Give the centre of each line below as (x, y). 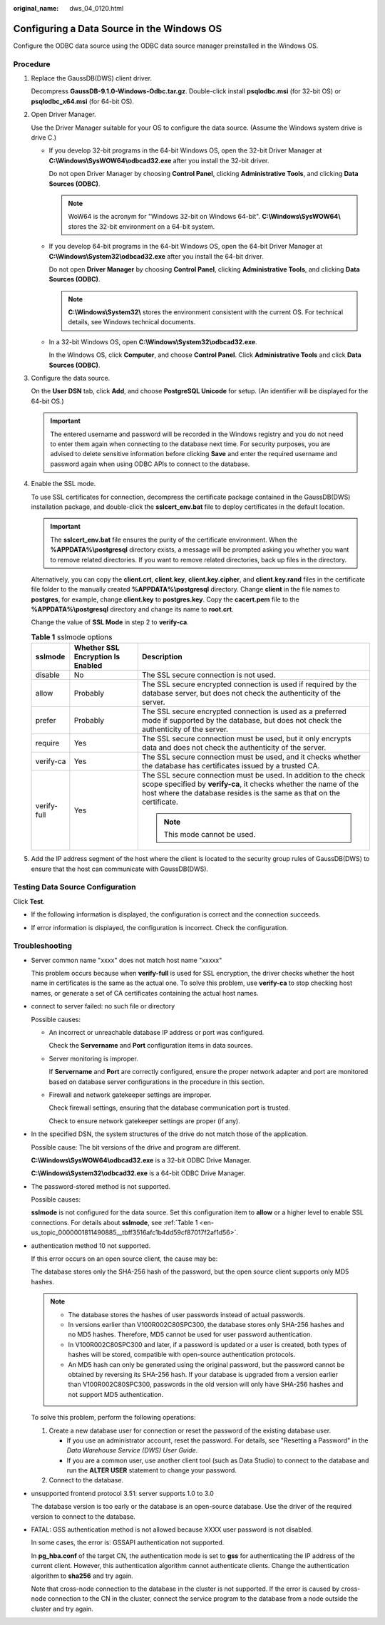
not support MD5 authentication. (116, 1394)
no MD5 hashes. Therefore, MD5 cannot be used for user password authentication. (190, 1335)
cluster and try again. (62, 1609)
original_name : (36, 8)
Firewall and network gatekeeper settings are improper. (130, 1095)
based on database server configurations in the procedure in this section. (157, 1082)
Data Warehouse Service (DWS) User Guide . (132, 1450)
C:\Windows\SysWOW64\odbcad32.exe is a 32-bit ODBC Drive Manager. (141, 1160)
